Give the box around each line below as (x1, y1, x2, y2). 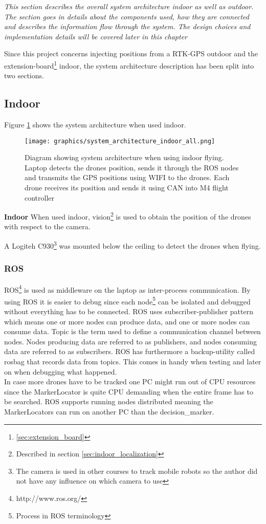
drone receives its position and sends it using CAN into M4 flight (25, 182, 229, 193)
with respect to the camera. (4, 221, 91, 232)
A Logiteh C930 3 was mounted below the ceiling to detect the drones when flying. (4, 239, 261, 251)
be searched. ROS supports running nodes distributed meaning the (4, 396, 213, 407)
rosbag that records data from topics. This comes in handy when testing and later (4, 356, 261, 367)
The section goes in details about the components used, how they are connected (4, 11, 249, 21)
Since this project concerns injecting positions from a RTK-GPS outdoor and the (4, 48, 258, 59)
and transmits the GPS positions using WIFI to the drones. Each (25, 172, 230, 183)
